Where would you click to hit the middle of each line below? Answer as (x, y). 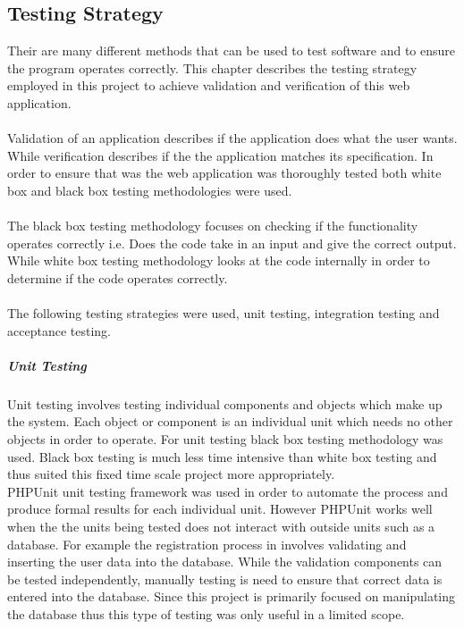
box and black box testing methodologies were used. (150, 190)
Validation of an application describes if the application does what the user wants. (232, 138)
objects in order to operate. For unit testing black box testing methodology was (225, 439)
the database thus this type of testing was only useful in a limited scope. (206, 613)
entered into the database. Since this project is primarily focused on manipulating (232, 596)
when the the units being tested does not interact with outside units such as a (221, 527)
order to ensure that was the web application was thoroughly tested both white (224, 173)
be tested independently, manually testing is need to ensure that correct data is (225, 579)
